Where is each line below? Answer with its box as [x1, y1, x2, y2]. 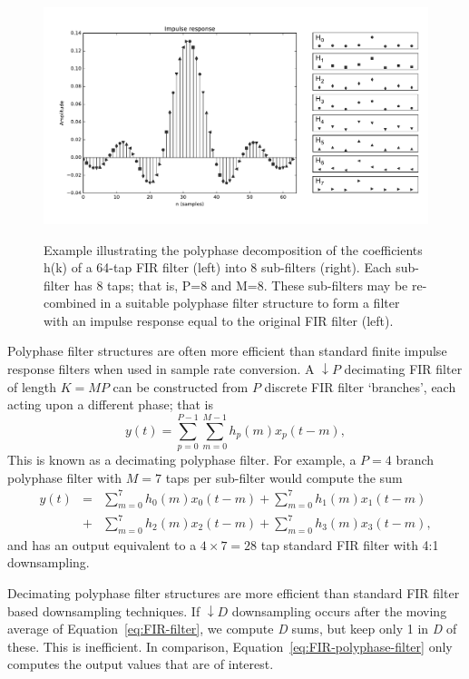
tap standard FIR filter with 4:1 [260, 535, 439, 554]
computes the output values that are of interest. [7, 654, 274, 674]
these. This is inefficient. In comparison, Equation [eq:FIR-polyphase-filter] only [7, 636, 453, 655]
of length [7, 377, 57, 396]
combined [44, 293, 96, 312]
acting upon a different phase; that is [7, 395, 213, 414]
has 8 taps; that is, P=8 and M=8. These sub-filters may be [73, 275, 408, 294]
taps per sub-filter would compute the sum [165, 467, 403, 487]
